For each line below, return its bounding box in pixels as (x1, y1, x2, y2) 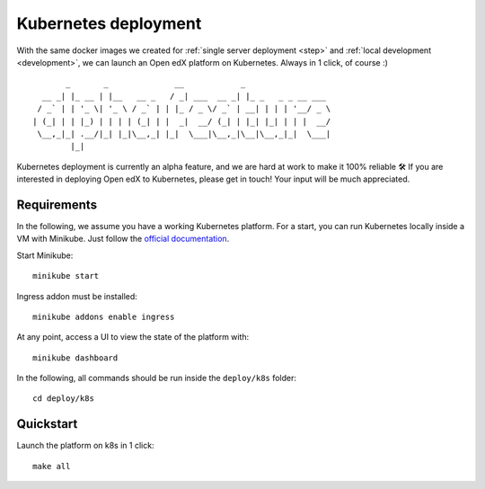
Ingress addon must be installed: (16, 290, 138, 301)
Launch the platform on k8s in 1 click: (16, 440, 154, 451)
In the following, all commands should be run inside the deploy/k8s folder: (16, 373, 296, 384)
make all (32, 461, 71, 471)
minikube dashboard (32, 352, 119, 363)
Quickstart (16, 416, 78, 431)
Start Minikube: (16, 250, 74, 261)
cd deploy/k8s (32, 394, 94, 404)
